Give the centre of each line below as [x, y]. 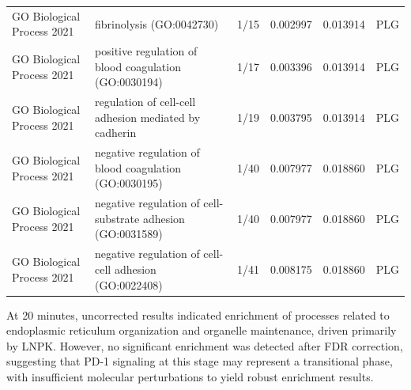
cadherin [116, 133]
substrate [117, 218]
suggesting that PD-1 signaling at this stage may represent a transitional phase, [200, 361]
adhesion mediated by [148, 117]
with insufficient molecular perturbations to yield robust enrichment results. [190, 376]
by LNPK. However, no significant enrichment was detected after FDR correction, [205, 345]
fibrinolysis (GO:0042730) [157, 23]
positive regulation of [146, 51]
